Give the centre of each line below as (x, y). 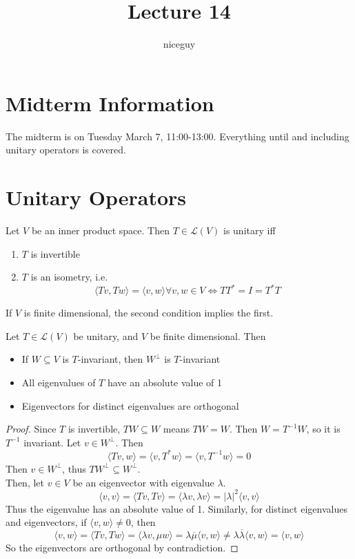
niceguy (179, 44)
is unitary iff (250, 230)
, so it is (323, 429)
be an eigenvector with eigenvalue (143, 482)
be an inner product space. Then (100, 230)
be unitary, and (106, 335)
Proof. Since (31, 429)
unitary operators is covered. (66, 150)
